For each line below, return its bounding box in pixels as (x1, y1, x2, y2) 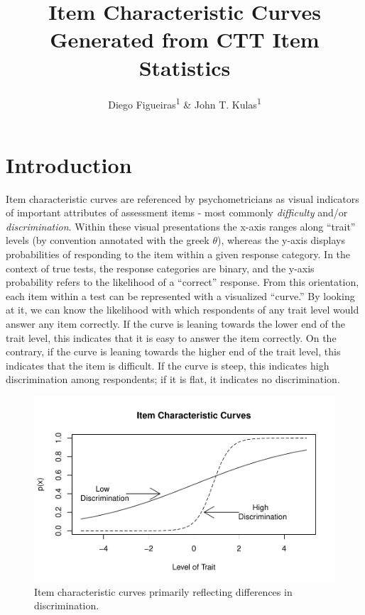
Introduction (6, 150, 132, 179)
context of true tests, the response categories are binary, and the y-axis (6, 260, 315, 275)
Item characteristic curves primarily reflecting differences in (34, 584, 293, 599)
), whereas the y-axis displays (217, 233, 345, 248)
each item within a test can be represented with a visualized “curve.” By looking (6, 288, 355, 303)
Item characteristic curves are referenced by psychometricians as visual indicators (6, 191, 359, 206)
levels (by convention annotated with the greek (6, 233, 209, 248)
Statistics (138, 52, 231, 82)
